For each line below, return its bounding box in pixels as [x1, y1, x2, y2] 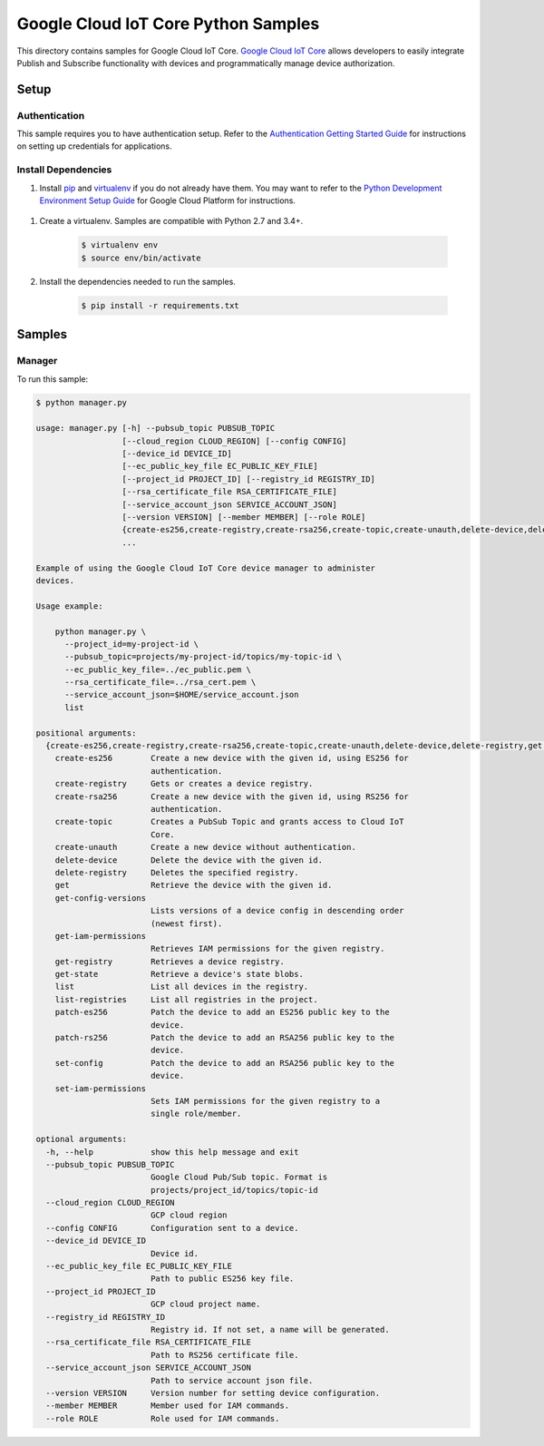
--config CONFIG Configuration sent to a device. [45, 1223, 299, 1233]
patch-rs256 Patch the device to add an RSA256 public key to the [54, 1032, 394, 1043]
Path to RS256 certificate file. [150, 1350, 299, 1360]
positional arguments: [35, 728, 137, 738]
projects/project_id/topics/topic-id [150, 1185, 318, 1195]
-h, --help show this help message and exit [45, 1147, 299, 1157]
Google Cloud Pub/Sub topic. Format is [150, 1172, 328, 1183]
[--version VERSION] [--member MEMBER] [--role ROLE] [121, 513, 366, 522]
